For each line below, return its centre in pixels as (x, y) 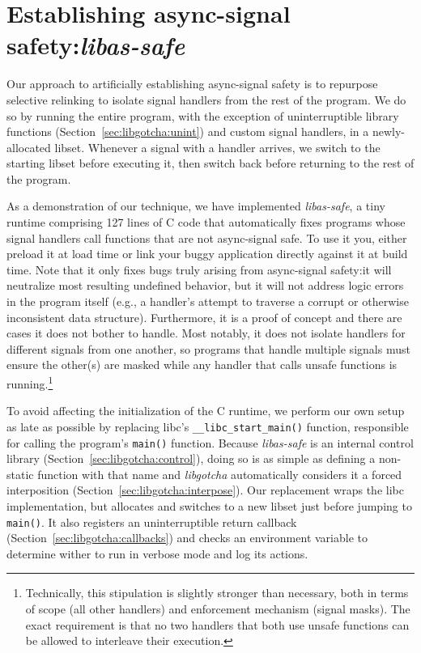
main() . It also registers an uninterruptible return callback (152, 522)
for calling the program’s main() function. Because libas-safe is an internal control (210, 442)
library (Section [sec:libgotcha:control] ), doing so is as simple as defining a (191, 458)
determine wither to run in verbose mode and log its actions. (157, 553)
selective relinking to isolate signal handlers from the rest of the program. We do (206, 99)
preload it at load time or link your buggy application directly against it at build (207, 254)
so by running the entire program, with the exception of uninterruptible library (203, 115)
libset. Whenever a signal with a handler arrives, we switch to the (217, 147)
